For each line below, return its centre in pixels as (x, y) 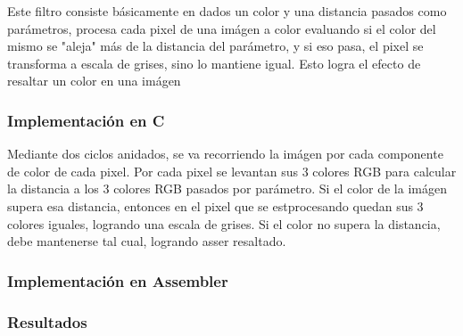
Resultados (47, 321)
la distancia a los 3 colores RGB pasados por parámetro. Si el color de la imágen (227, 188)
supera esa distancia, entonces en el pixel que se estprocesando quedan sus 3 (215, 205)
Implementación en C (86, 120)
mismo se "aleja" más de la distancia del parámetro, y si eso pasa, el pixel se (215, 46)
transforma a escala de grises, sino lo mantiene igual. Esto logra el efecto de (214, 63)
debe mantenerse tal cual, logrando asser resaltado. (147, 241)
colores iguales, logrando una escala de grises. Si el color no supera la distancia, (224, 223)
